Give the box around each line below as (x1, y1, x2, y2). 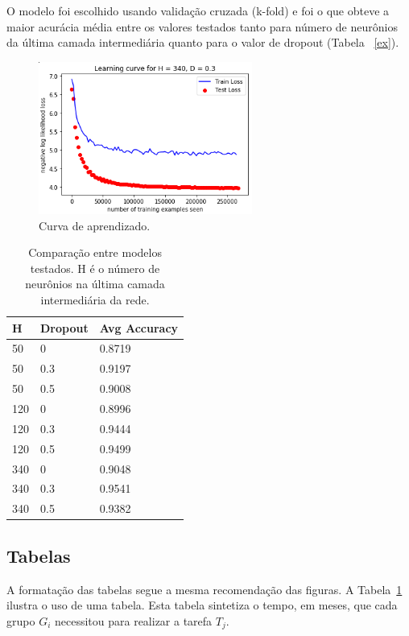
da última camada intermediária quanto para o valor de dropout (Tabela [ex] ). (6, 34, 399, 51)
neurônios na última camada (25, 275, 165, 292)
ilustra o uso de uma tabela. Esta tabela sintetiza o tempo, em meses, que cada (6, 597, 398, 613)
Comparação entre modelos (28, 244, 162, 261)
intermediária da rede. (40, 291, 150, 308)
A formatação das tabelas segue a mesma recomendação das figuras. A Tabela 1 (6, 580, 403, 597)
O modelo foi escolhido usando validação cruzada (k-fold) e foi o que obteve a (6, 2, 390, 19)
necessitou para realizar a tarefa (54, 612, 213, 629)
